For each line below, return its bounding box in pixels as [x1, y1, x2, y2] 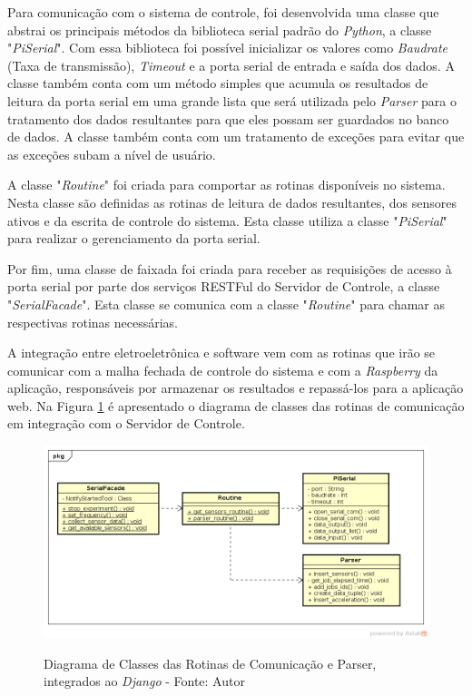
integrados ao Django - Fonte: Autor [44, 671, 245, 691]
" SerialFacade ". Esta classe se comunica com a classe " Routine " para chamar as [7, 294, 446, 313]
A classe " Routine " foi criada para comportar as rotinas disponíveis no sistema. [7, 175, 446, 194]
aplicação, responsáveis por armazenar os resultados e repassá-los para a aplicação [7, 378, 464, 397]
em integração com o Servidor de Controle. [7, 414, 245, 433]
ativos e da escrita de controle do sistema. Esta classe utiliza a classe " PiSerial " [7, 211, 447, 230]
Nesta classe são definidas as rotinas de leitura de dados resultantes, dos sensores [7, 192, 457, 211]
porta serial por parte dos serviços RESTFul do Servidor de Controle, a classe [7, 277, 440, 296]
